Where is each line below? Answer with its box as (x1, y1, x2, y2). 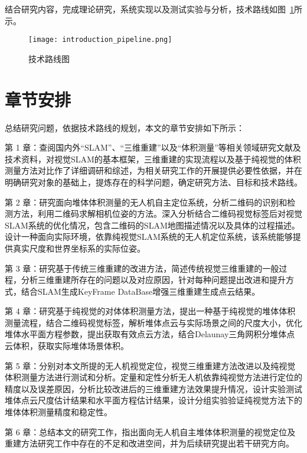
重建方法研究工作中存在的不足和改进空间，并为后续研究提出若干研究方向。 (5, 437, 294, 449)
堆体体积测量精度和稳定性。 (5, 406, 112, 418)
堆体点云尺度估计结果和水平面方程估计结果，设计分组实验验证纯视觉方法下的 (5, 394, 302, 406)
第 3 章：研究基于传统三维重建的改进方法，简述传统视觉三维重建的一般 (5, 262, 279, 274)
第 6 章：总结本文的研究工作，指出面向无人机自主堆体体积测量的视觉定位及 (5, 425, 296, 438)
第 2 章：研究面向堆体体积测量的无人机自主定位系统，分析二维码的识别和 (5, 195, 288, 208)
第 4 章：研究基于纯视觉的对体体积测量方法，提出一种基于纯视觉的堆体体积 (5, 305, 296, 317)
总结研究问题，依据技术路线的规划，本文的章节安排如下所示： (5, 121, 244, 133)
